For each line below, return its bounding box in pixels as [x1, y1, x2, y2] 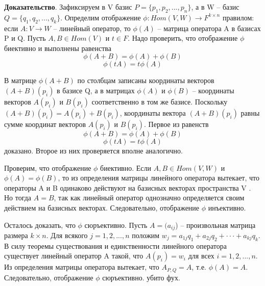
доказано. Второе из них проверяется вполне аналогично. [4, 145, 183, 155]
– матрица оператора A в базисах [157, 22, 261, 33]
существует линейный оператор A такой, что [4, 250, 143, 261]
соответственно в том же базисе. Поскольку [91, 96, 228, 107]
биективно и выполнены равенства [4, 42, 111, 53]
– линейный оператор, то [53, 22, 131, 33]
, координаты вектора [119, 107, 186, 118]
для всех [188, 250, 214, 261]
